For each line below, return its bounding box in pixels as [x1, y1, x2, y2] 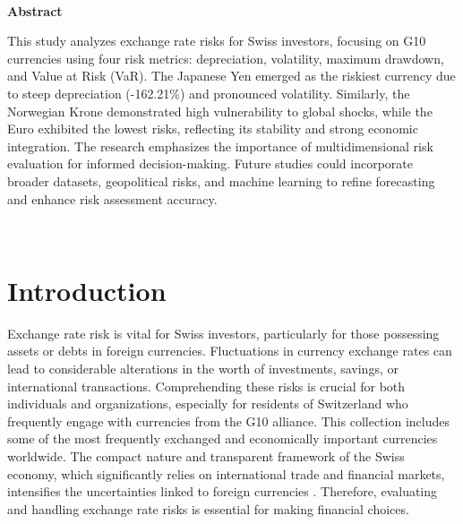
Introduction [7, 271, 167, 308]
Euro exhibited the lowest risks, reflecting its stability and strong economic [7, 119, 418, 138]
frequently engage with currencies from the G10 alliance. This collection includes [7, 411, 450, 430]
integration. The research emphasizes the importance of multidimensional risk [7, 136, 433, 155]
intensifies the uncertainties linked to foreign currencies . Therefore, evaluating [7, 482, 438, 501]
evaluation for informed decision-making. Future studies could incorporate [7, 154, 413, 173]
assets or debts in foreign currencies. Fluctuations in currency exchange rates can [7, 341, 452, 360]
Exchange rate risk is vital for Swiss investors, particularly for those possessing [7, 323, 440, 342]
